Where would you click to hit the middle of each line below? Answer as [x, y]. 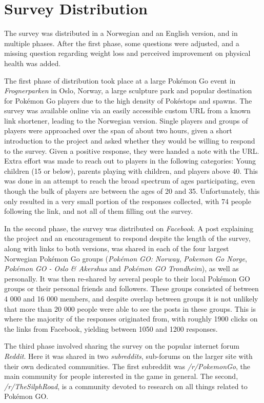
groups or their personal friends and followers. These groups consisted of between [131, 288]
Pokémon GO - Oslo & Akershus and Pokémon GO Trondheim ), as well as [121, 268]
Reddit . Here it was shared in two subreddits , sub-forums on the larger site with [128, 356]
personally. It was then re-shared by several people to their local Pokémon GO [127, 278]
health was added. [33, 63]
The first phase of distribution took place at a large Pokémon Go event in [120, 80]
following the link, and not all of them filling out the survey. [99, 211]
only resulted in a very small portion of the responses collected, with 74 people [128, 201]
